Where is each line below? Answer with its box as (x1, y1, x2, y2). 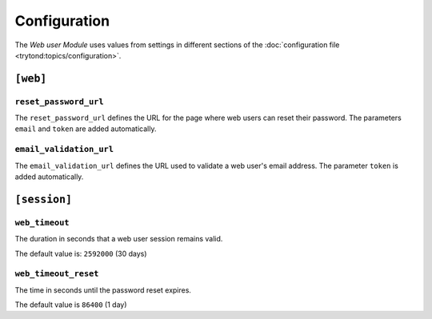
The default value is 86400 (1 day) (14, 300, 127, 309)
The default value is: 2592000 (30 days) (14, 249, 147, 258)
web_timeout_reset (14, 269, 99, 279)
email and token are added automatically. (14, 124, 157, 134)
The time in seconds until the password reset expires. (14, 285, 192, 295)
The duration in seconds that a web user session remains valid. (14, 234, 223, 244)
